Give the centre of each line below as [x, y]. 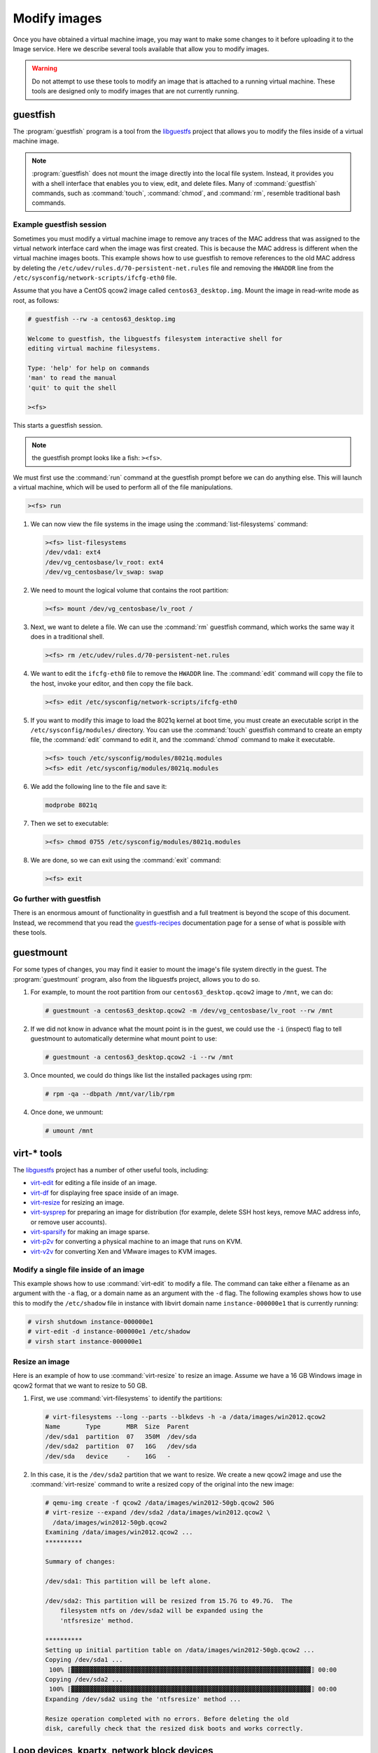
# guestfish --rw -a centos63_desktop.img [101, 319]
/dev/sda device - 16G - [108, 1456]
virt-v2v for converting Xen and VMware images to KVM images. [124, 1251]
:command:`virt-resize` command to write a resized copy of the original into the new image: [162, 1484]
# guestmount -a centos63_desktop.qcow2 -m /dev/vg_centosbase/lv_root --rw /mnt [189, 1010]
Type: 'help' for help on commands [89, 368]
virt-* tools [37, 1153]
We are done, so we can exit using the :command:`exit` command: [126, 860]
